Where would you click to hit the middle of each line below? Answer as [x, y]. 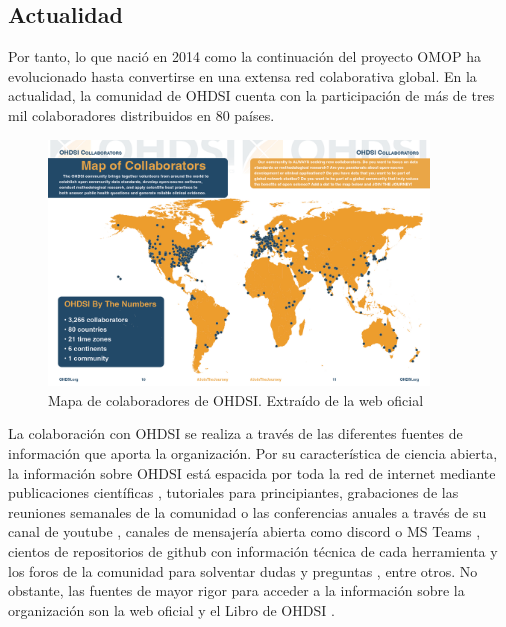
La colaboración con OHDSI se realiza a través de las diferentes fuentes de [235, 433]
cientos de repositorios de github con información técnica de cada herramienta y [253, 551]
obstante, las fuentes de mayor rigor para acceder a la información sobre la [236, 590]
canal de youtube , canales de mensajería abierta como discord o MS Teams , [244, 531]
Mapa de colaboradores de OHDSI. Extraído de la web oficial [236, 399]
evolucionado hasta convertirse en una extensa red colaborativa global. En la [242, 75]
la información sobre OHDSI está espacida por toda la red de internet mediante [252, 472]
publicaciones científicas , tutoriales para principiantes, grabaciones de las [233, 492]
